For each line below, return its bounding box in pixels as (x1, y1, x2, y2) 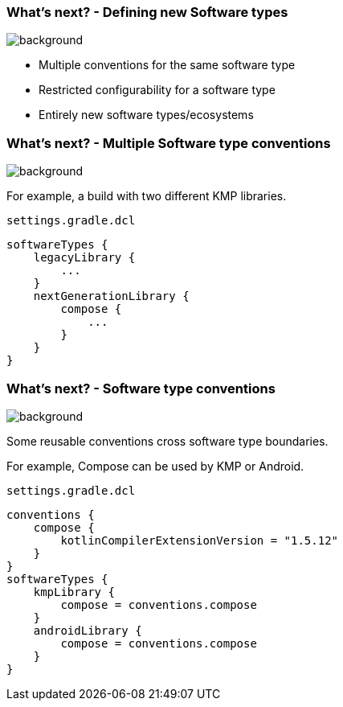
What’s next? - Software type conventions (6, 380, 276, 397)
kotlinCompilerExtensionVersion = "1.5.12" (60, 533, 339, 547)
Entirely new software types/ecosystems (39, 108, 254, 122)
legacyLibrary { (33, 251, 136, 265)
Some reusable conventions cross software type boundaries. (6, 434, 329, 448)
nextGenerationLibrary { (33, 290, 190, 303)
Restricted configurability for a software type (39, 83, 276, 97)
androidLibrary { (33, 623, 142, 637)
